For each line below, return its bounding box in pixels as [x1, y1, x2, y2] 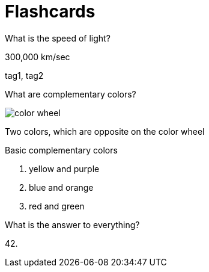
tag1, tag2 [5, 70, 44, 81]
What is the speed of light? [5, 32, 111, 43]
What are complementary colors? [5, 88, 136, 99]
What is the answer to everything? [5, 219, 140, 230]
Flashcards [5, 1, 95, 22]
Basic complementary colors [5, 144, 118, 155]
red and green [29, 200, 85, 211]
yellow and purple [29, 163, 100, 174]
